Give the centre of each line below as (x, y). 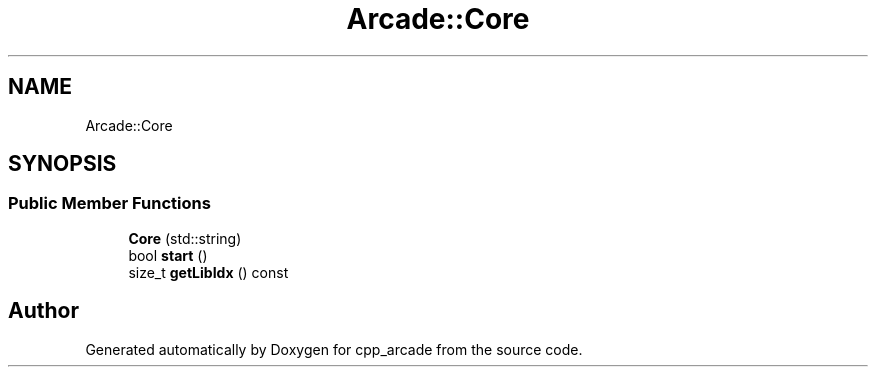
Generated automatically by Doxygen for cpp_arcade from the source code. (334, 349)
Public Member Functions (109, 203)
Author (43, 311)
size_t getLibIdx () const (208, 272)
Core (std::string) (185, 238)
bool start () (168, 255)
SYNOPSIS (62, 164)
